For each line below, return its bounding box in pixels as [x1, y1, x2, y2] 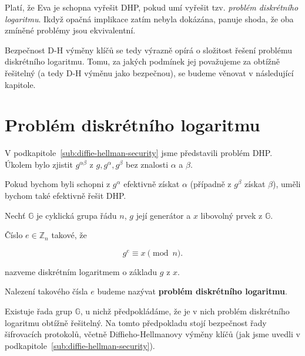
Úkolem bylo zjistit [5, 158, 73, 170]
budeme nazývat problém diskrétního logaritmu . [97, 285, 287, 297]
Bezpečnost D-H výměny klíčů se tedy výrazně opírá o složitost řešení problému [5, 43, 292, 56]
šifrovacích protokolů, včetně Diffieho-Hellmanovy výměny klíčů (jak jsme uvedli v [5, 328, 300, 340]
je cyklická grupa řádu [36, 209, 117, 221]
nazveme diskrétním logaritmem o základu [5, 265, 157, 277]
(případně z [190, 178, 232, 190]
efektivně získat [123, 178, 180, 190]
